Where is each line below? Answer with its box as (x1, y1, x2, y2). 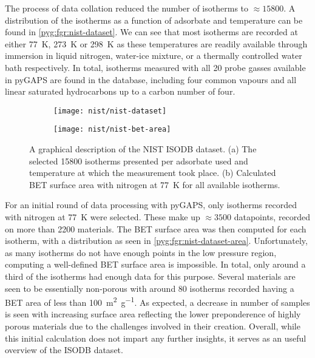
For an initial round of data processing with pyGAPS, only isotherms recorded (5, 198, 297, 211)
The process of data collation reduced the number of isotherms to (5, 2, 249, 14)
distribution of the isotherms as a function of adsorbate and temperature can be (5, 13, 303, 26)
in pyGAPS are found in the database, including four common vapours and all (5, 73, 297, 86)
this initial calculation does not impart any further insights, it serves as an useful (5, 331, 307, 344)
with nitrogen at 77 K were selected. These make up (5, 211, 200, 223)
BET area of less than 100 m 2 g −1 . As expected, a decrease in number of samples (5, 294, 310, 308)
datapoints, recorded (234, 211, 311, 223)
